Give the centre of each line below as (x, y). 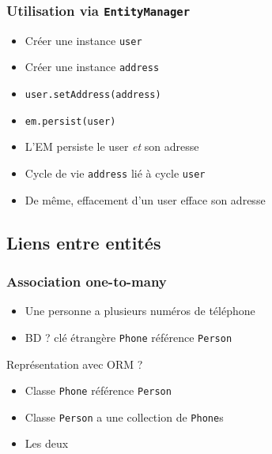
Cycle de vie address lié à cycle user (115, 173)
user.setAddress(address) (93, 95)
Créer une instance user (83, 40)
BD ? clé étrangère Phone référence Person (128, 337)
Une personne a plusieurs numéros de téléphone (140, 311)
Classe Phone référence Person (98, 390)
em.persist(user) (70, 121)
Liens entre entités (84, 242)
